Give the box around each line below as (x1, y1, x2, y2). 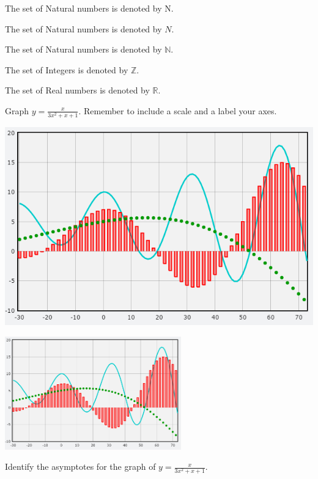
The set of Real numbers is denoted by (5, 84, 150, 97)
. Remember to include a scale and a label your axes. (78, 104, 277, 117)
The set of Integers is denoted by (5, 63, 128, 76)
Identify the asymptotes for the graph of (5, 460, 156, 473)
